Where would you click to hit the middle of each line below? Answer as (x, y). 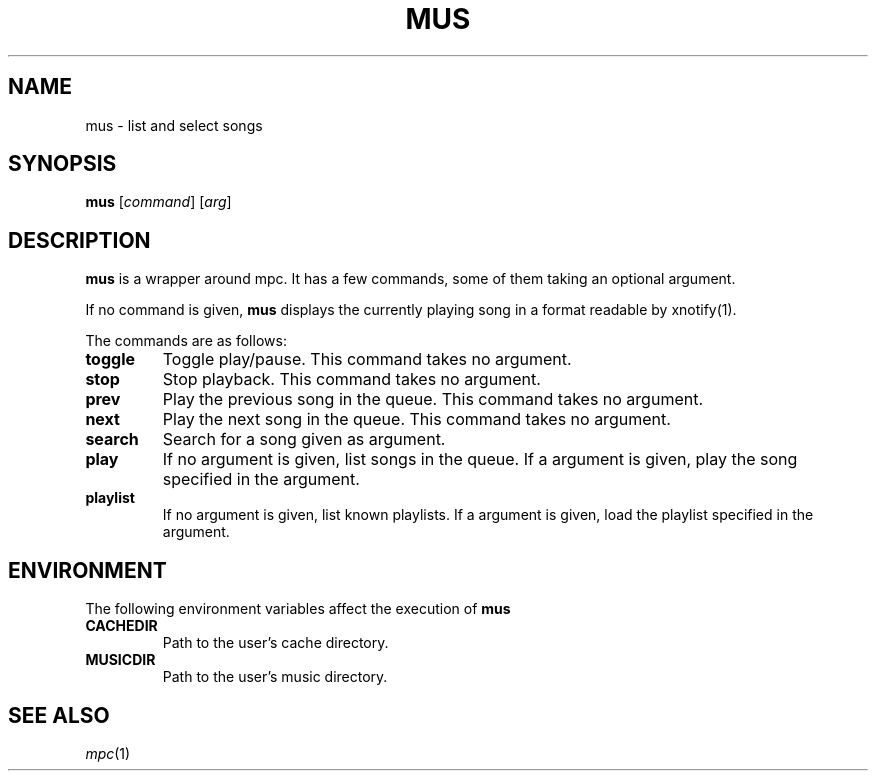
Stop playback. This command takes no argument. (351, 379)
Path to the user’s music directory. (275, 677)
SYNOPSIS (62, 164)
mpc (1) (108, 753)
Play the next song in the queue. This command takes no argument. (416, 419)
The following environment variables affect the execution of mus (298, 609)
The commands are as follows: (186, 341)
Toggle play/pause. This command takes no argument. (367, 359)
